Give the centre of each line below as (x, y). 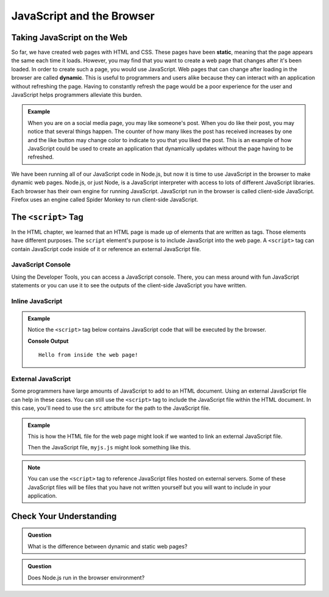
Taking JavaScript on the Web (69, 38)
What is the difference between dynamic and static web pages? (108, 546)
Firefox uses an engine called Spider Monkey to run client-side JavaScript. (105, 199)
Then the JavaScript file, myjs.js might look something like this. (109, 448)
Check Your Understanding (64, 516)
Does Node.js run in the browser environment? (86, 577)
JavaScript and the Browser (83, 16)
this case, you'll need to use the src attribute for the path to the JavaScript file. (111, 408)
